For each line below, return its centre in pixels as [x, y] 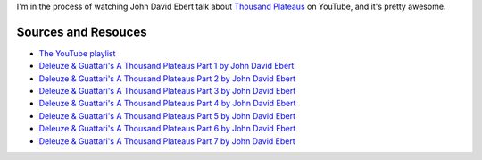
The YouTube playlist [77, 53]
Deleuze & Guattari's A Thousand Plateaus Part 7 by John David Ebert [167, 141]
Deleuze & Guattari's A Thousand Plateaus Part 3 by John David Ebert [167, 91]
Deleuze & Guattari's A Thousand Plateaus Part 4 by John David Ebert [167, 104]
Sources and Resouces [82, 32]
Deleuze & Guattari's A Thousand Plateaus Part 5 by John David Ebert [167, 115]
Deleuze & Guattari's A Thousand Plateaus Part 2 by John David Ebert [167, 78]
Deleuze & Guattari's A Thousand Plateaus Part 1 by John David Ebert [166, 66]
